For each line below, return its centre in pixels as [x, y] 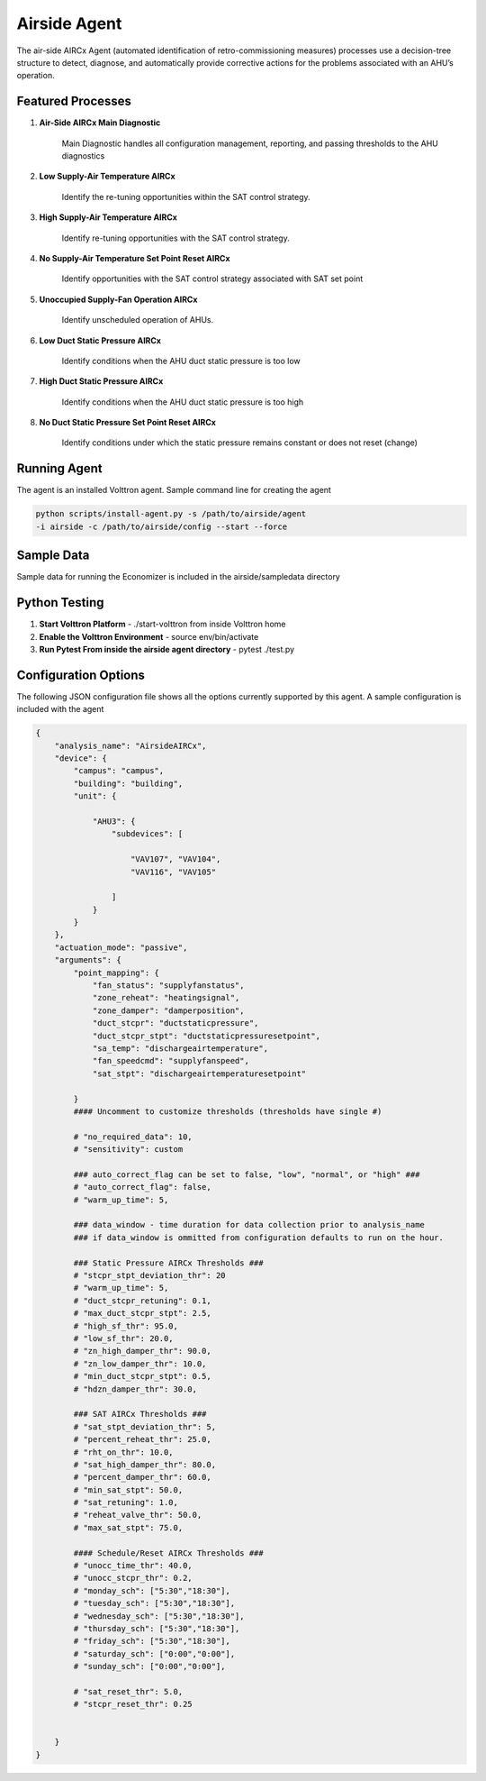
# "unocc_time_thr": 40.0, [133, 1566]
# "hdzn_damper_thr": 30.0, [135, 1389]
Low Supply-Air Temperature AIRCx [107, 177]
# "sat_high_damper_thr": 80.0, [144, 1464]
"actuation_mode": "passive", [121, 947]
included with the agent [60, 709]
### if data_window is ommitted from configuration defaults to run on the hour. [259, 1238]
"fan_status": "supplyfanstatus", [168, 986]
